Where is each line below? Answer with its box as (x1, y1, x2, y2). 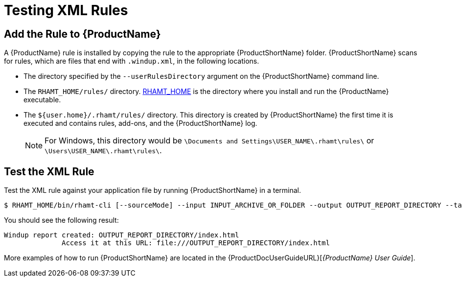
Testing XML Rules (4, 2, 128, 19)
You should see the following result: (4, 216, 119, 225)
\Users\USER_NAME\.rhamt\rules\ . (45, 145, 162, 156)
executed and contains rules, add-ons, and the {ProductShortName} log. (23, 119, 257, 128)
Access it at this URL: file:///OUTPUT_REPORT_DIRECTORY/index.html (62, 239, 330, 247)
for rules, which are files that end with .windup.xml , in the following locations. (4, 57, 259, 66)
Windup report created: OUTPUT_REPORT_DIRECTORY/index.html (4, 231, 239, 239)
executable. (23, 95, 61, 104)
